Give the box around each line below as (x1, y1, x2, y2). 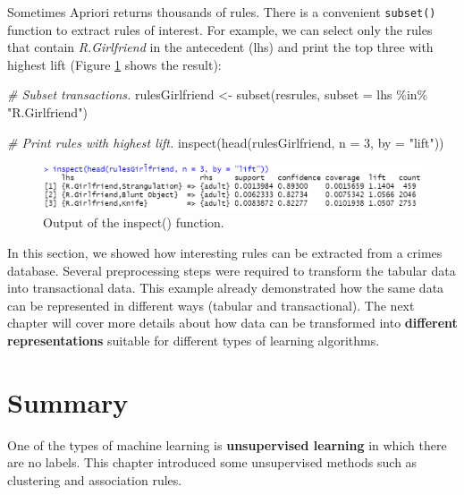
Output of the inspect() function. (43, 213, 224, 232)
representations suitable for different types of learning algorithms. (7, 331, 380, 350)
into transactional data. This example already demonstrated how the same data (7, 278, 444, 297)
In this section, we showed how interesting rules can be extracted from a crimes (7, 243, 443, 262)
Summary (7, 383, 129, 420)
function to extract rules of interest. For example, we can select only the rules (7, 20, 433, 38)
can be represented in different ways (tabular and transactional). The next (7, 295, 415, 314)
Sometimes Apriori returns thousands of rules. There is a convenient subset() (7, 3, 436, 21)
